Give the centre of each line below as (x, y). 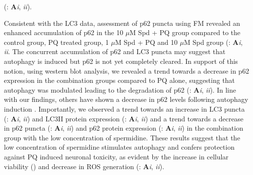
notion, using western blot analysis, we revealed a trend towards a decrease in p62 (126, 70)
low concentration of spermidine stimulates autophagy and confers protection (119, 147)
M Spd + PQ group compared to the (185, 32)
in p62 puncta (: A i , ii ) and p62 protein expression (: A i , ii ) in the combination (124, 128)
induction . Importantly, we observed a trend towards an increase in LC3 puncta (124, 108)
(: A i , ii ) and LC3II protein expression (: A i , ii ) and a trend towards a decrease (124, 118)
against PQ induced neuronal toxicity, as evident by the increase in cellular (116, 156)
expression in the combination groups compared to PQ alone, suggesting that (119, 80)
